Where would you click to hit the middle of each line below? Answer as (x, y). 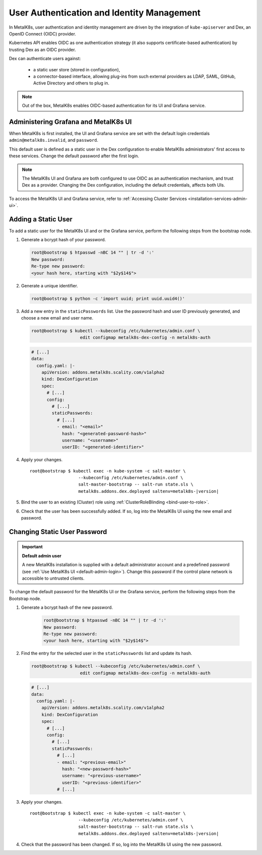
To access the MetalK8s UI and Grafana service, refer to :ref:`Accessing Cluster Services (98, 199)
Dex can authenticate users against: (45, 59)
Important (33, 547)
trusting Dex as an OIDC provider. (42, 50)
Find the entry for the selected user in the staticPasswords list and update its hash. (107, 654)
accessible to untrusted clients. (53, 578)
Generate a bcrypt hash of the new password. (67, 607)
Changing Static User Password (58, 532)
